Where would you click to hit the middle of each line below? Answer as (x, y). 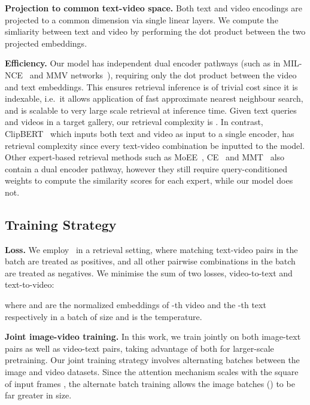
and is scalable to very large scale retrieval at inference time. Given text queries (151, 110)
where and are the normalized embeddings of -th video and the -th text (136, 305)
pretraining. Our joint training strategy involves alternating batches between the (152, 360)
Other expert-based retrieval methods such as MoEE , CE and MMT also (145, 157)
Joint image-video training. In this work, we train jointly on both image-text (153, 337)
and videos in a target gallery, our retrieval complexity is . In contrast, (134, 122)
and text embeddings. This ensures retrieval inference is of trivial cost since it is (151, 86)
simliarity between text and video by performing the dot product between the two (155, 31)
